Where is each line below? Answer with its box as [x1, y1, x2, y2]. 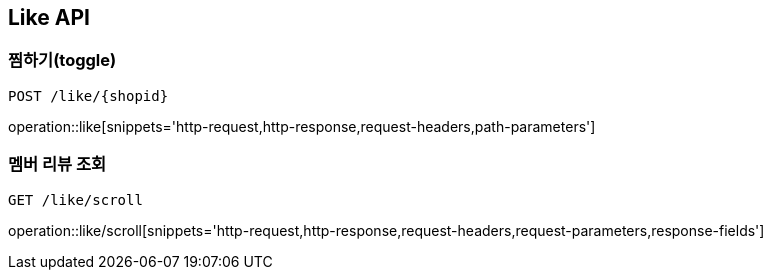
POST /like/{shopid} [8, 87, 169, 104]
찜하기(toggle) [8, 50, 117, 71]
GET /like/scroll [8, 191, 143, 208]
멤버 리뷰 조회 [8, 154, 107, 175]
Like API [8, 5, 90, 30]
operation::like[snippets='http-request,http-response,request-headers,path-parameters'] [8, 117, 596, 135]
